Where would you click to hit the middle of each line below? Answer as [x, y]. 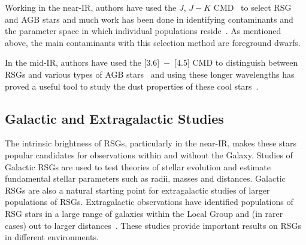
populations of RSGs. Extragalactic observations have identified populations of [149, 202]
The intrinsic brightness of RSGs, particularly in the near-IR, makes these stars [151, 143]
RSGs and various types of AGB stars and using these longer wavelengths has [150, 74]
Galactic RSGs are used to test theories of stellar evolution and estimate [138, 166]
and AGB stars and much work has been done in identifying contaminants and [149, 19]
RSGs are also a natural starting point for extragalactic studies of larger [137, 190]
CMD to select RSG [252, 7]
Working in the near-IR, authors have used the [91, 7]
